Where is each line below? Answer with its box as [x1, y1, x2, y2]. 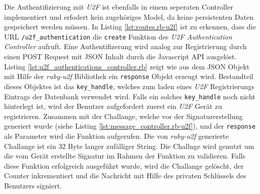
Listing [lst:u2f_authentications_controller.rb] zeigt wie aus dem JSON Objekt [4, 61, 250, 71]
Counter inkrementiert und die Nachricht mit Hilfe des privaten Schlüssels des [4, 170, 246, 181]
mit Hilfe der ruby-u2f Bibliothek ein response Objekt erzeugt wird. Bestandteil [4, 71, 253, 82]
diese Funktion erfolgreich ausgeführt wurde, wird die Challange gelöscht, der [4, 160, 244, 171]
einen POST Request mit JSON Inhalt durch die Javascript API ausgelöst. [4, 51, 237, 62]
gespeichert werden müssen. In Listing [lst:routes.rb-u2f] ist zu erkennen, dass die [4, 21, 256, 32]
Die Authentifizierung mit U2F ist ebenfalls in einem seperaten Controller [4, 2, 233, 12]
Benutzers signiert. [4, 180, 62, 190]
